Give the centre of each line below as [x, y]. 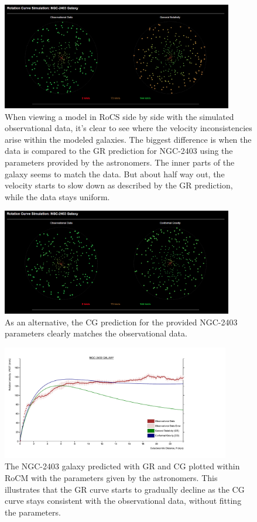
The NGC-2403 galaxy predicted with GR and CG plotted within [122, 466]
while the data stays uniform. [57, 196]
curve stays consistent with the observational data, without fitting [123, 501]
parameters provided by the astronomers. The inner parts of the [120, 162]
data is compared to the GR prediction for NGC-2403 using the [119, 151]
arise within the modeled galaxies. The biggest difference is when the [128, 139]
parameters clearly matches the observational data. [96, 333]
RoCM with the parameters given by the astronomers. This [111, 478]
